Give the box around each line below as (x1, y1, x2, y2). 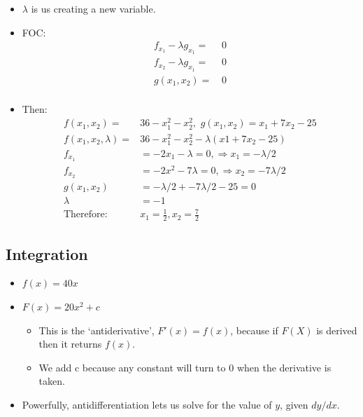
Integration (6, 242, 88, 264)
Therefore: (63, 210, 108, 220)
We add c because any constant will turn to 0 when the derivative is (38, 360, 332, 374)
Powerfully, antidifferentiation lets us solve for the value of (22, 397, 272, 411)
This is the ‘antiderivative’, (38, 322, 155, 337)
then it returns (38, 336, 102, 351)
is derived (316, 322, 357, 337)
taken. (38, 374, 65, 388)
